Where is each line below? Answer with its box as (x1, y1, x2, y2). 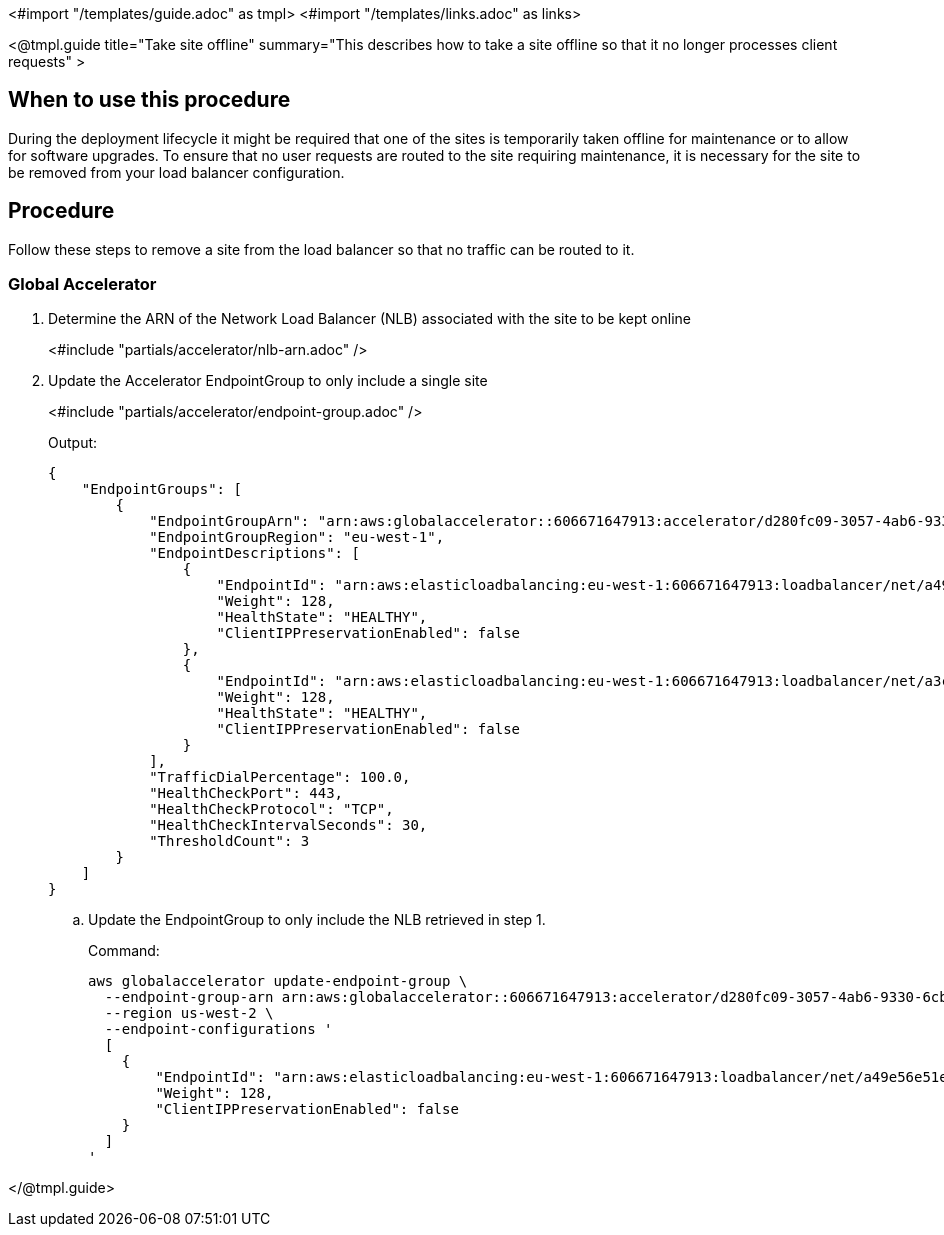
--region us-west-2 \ (104, 1005, 274, 1022)
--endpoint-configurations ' (104, 1021, 333, 1038)
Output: (48, 434, 98, 452)
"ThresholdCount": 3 (149, 833, 310, 850)
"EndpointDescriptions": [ (149, 545, 360, 562)
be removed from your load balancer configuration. (8, 163, 345, 181)
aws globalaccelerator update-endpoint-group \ (88, 973, 468, 990)
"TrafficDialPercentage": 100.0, (149, 769, 411, 786)
